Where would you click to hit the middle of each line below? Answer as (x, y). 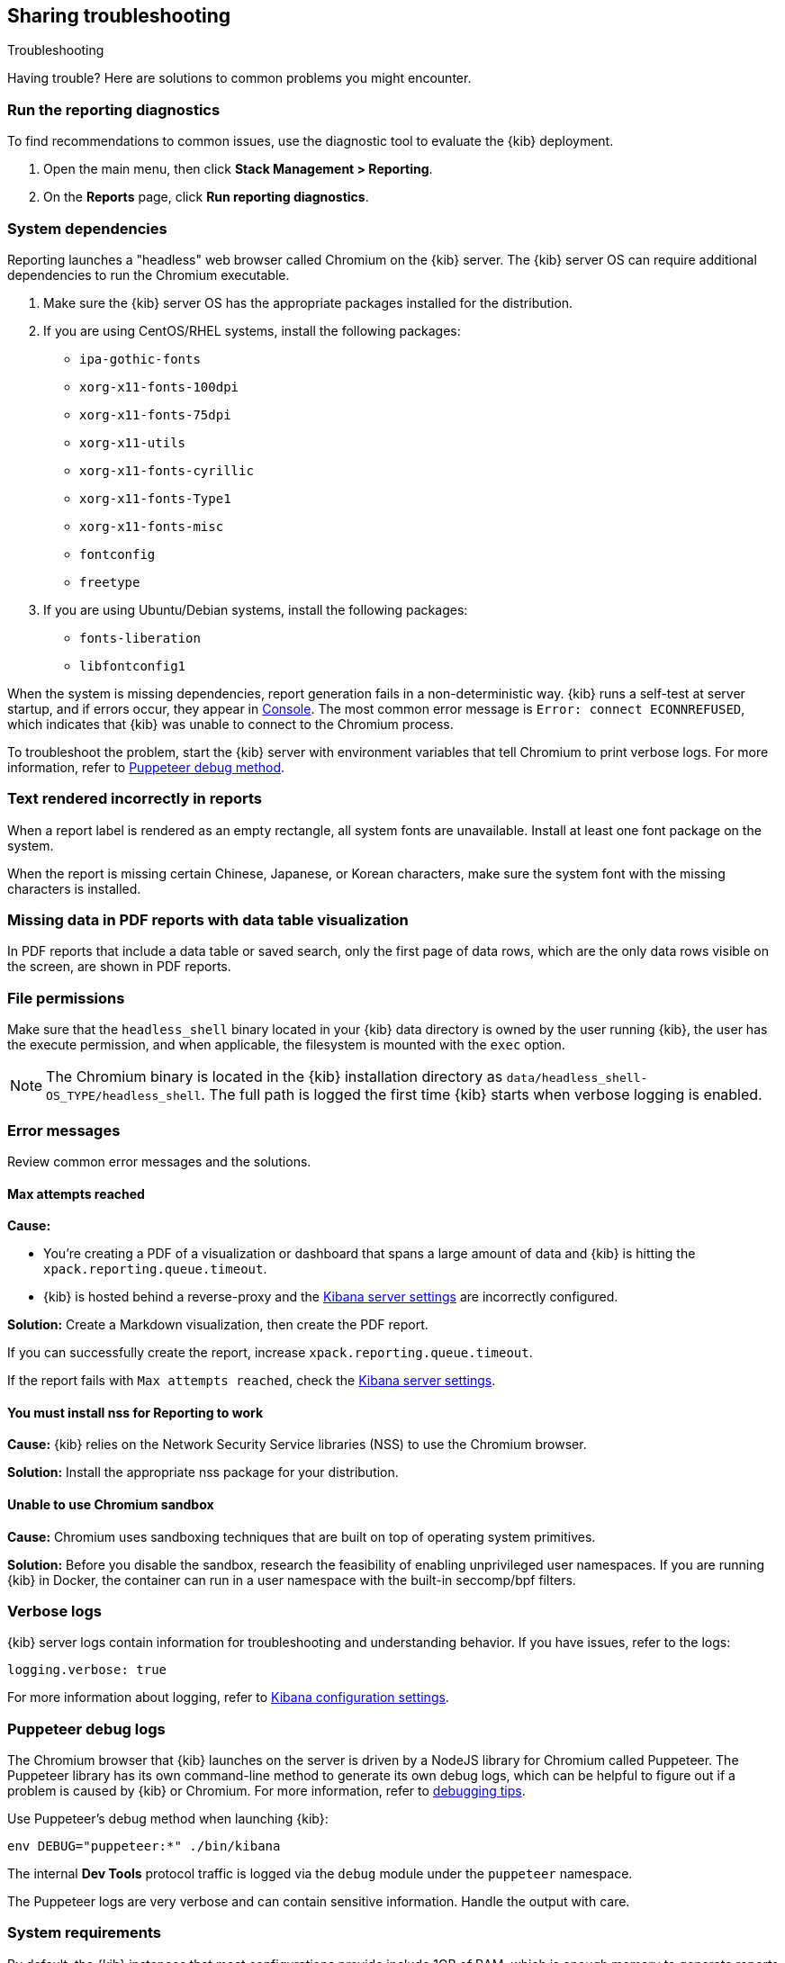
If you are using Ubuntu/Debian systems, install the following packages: (256, 609)
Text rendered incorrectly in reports (135, 799)
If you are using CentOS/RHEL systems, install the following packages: (252, 330)
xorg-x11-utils (133, 442)
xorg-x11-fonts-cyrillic (167, 470)
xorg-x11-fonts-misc (152, 526)
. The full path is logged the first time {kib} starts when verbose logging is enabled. (482, 1095)
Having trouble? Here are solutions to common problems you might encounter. (239, 78)
